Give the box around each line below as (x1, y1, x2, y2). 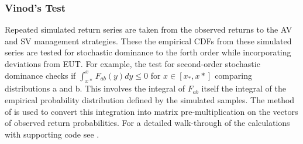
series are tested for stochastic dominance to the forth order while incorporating (5, 46, 291, 58)
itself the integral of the (201, 82, 286, 94)
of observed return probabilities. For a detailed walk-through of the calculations (5, 117, 290, 129)
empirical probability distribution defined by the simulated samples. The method (5, 93, 295, 106)
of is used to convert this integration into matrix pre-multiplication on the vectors (5, 105, 298, 117)
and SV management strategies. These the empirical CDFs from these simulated (5, 34, 292, 47)
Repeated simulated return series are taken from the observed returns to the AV (5, 23, 292, 36)
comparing (215, 69, 252, 81)
